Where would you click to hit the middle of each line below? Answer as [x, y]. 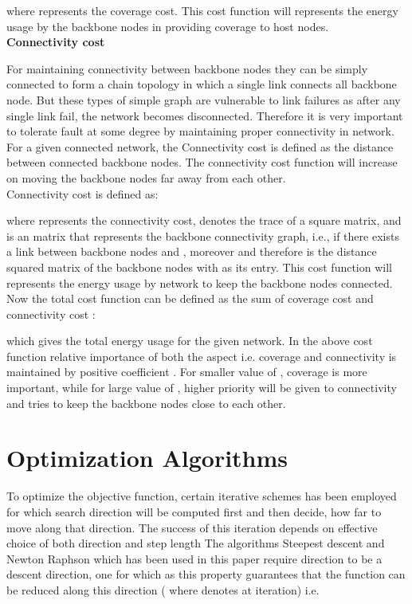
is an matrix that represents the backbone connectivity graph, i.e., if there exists [203, 235]
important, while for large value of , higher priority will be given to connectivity [202, 388]
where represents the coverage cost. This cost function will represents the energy [202, 10]
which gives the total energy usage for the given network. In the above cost [190, 341]
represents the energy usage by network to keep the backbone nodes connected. [200, 282]
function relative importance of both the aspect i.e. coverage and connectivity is [202, 356]
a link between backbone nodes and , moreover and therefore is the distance [192, 251]
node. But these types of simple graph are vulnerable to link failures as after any [204, 99]
